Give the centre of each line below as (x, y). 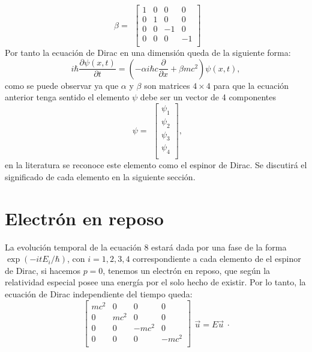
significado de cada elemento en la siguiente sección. (100, 176)
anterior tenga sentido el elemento (67, 97)
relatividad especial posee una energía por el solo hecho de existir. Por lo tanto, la (155, 282)
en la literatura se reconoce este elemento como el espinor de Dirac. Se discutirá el (156, 165)
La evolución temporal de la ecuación (73, 247)
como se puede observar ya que (62, 85)
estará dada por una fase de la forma (219, 247)
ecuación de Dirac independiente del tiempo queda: (99, 293)
